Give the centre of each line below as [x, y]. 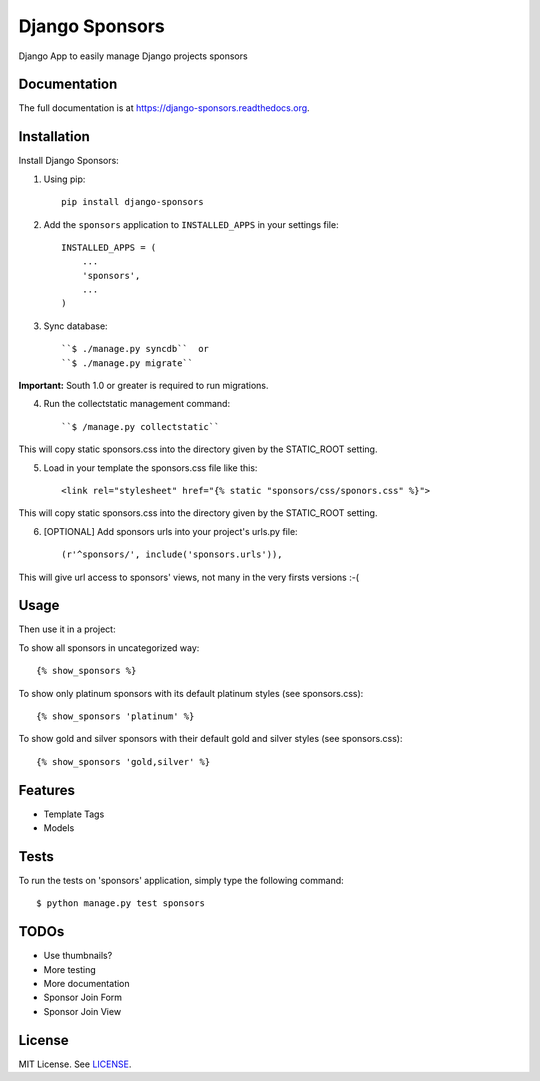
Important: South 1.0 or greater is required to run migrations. [143, 386]
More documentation [86, 984]
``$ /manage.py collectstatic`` [140, 426]
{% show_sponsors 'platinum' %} [115, 716]
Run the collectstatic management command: [136, 404]
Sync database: [76, 326]
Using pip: [64, 179]
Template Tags [74, 814]
